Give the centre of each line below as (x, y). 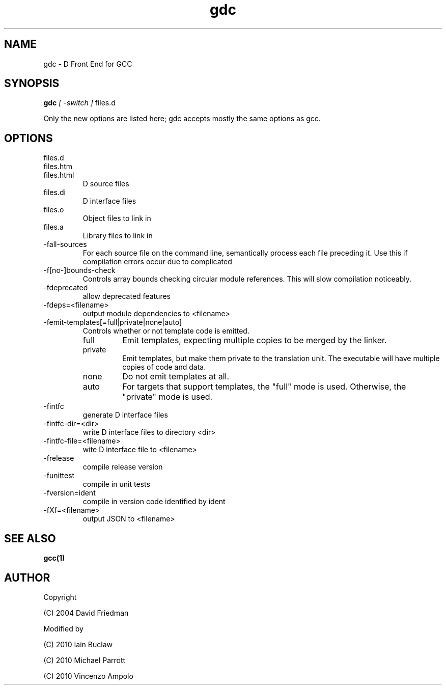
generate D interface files (125, 415)
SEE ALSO (30, 538)
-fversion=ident (69, 493)
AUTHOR (27, 577)
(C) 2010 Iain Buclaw (78, 644)
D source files (106, 184)
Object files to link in (117, 218)
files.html (59, 175)
